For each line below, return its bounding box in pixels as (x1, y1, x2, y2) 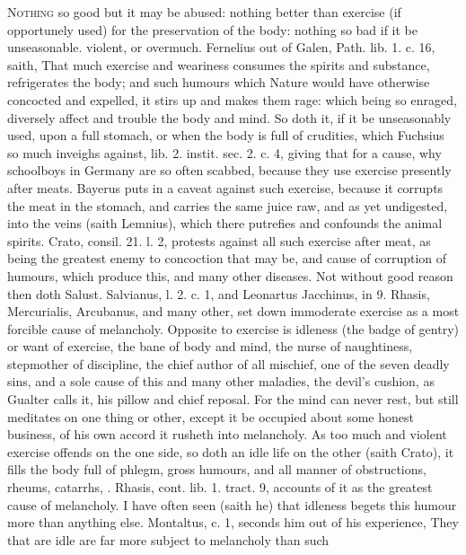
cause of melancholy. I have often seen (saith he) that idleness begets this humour (7, 495, 457, 514)
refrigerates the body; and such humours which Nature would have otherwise (7, 73, 430, 92)
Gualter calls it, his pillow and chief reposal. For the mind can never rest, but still (7, 390, 459, 409)
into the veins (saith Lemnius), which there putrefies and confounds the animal (7, 214, 443, 233)
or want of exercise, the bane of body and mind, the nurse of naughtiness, (7, 337, 413, 356)
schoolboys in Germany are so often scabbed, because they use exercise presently (7, 161, 452, 180)
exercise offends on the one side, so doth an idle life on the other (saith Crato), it (7, 442, 454, 461)
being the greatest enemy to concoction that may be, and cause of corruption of (7, 249, 447, 268)
